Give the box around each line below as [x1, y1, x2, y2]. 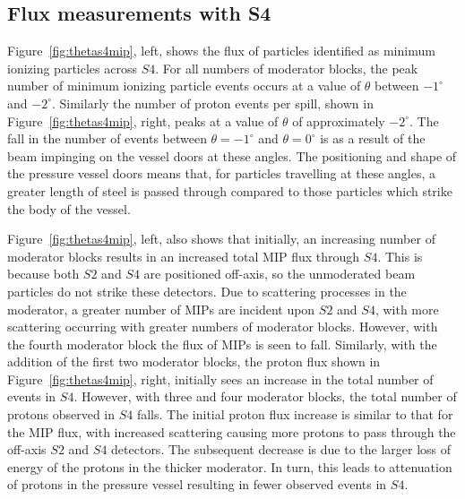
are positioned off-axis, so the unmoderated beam [143, 264, 416, 283]
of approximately [292, 111, 385, 130]
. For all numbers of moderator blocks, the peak [155, 58, 418, 77]
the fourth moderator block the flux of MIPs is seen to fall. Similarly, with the [7, 334, 437, 353]
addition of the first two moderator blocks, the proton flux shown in [7, 352, 381, 371]
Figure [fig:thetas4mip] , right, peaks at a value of [7, 111, 279, 130]
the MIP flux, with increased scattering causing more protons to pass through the [7, 422, 456, 441]
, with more [375, 299, 439, 318]
